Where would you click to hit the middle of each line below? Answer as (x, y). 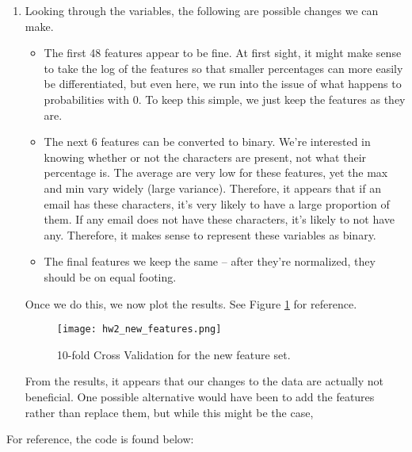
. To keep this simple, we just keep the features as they (272, 99)
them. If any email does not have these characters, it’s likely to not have (219, 219)
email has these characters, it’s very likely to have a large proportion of (217, 203)
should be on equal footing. (110, 276)
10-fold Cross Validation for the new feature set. (174, 354)
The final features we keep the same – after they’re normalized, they (210, 261)
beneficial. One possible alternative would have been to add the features (200, 396)
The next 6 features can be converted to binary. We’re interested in (207, 142)
